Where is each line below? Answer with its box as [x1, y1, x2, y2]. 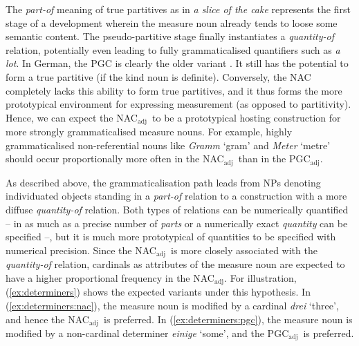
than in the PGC [238, 151, 311, 166]
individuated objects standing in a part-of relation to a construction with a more [6, 189, 347, 203]
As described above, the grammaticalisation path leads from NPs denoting [6, 175, 321, 189]
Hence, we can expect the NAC [6, 110, 138, 124]
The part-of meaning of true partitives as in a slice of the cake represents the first [6, 2, 351, 16]
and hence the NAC [6, 311, 89, 326]
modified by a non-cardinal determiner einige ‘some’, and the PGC [6, 325, 289, 340]
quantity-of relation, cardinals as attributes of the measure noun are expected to [6, 257, 345, 271]
